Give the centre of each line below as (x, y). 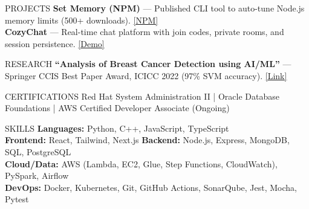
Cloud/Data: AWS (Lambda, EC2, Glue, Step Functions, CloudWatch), (141, 163)
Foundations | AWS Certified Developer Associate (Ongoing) (117, 108)
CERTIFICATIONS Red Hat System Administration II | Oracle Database (142, 96)
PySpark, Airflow (37, 175)
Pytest (17, 199)
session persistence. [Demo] (55, 43)
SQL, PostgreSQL (38, 151)
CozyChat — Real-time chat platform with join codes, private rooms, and (145, 32)
